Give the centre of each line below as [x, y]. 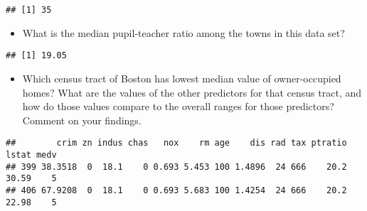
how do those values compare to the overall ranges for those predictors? [178, 106]
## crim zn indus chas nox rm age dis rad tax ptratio [176, 143]
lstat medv [31, 155]
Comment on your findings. [82, 120]
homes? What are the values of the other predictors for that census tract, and [192, 92]
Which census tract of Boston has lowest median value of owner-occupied [182, 78]
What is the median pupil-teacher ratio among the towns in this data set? [183, 32]
